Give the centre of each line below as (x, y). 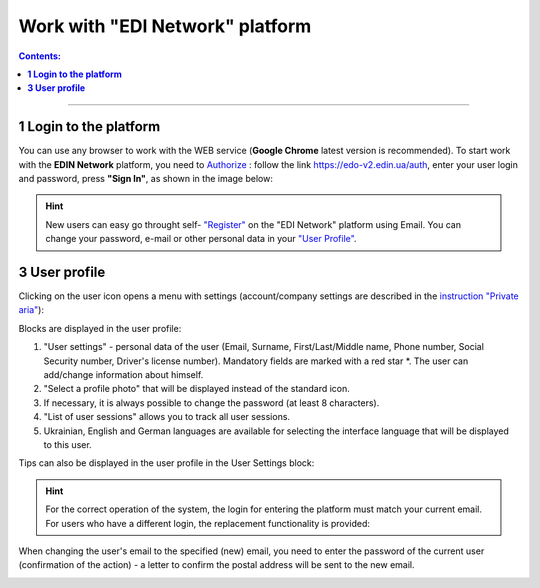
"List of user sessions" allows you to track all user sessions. (166, 417)
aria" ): (31, 310)
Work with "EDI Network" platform (165, 26)
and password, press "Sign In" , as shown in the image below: (146, 179)
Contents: (40, 56)
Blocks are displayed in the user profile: (100, 328)
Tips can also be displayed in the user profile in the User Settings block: (166, 463)
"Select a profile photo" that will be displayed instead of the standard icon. (196, 389)
